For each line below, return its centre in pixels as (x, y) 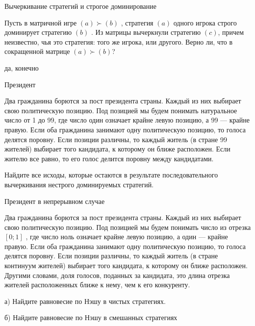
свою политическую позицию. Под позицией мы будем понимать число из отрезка (128, 227)
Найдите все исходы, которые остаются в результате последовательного (111, 175)
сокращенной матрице (37, 51)
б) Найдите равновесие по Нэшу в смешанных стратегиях (91, 317)
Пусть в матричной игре (41, 22)
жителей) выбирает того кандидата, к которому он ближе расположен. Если (117, 149)
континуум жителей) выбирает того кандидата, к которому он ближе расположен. (126, 265)
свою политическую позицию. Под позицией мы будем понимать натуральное (121, 110)
